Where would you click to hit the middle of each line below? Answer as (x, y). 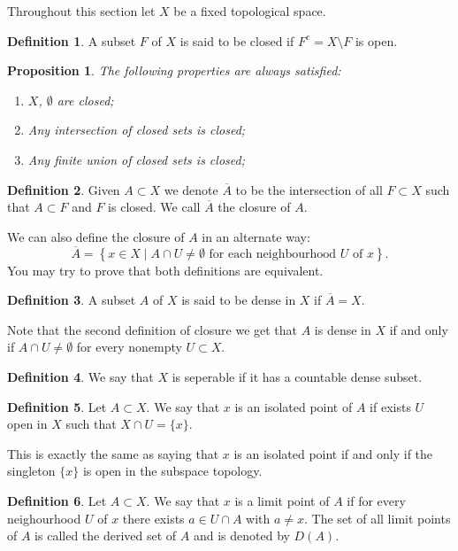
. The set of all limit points (378, 518)
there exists (153, 518)
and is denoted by (241, 535)
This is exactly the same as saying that (113, 453)
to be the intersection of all (309, 189)
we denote (191, 189)
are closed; (85, 100)
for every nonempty (129, 347)
